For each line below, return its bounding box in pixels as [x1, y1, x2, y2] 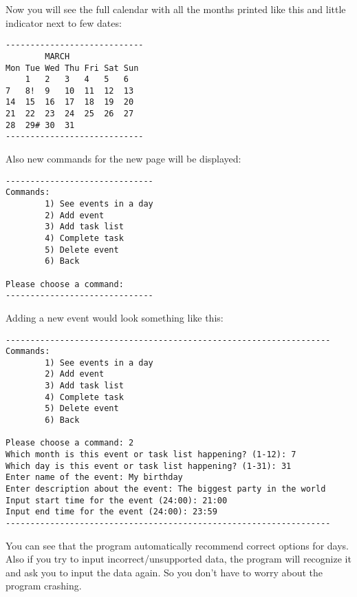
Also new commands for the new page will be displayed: [6, 151, 241, 166]
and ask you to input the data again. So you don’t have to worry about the [6, 565, 323, 579]
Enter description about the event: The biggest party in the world [6, 484, 326, 494]
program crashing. [6, 578, 82, 593]
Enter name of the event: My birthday [6, 472, 183, 483]
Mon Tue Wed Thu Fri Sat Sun [6, 63, 139, 73]
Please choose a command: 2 [6, 438, 134, 448]
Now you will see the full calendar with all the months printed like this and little [6, 2, 346, 16]
